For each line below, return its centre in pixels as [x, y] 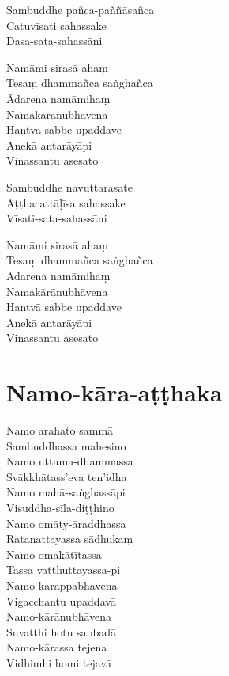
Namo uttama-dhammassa [70, 461]
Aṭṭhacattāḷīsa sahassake [66, 202]
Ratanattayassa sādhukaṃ [70, 539]
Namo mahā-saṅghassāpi [66, 492]
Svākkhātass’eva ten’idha [67, 476]
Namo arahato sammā [60, 430]
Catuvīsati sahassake [56, 25]
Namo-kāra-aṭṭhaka [114, 392]
